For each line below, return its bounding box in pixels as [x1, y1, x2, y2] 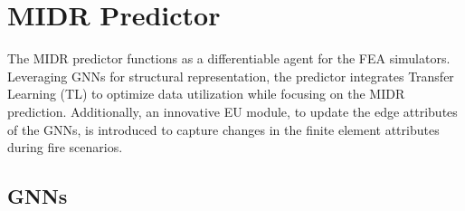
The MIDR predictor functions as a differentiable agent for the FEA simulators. [7, 49, 451, 68]
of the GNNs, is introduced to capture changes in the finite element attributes [7, 120, 440, 139]
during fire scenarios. [7, 138, 123, 157]
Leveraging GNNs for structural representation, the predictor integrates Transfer [7, 66, 454, 85]
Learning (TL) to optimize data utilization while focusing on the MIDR [7, 84, 405, 103]
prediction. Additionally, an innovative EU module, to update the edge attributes [7, 101, 458, 120]
